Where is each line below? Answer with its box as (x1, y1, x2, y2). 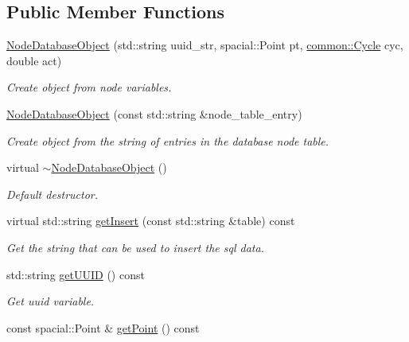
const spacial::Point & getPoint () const (6, 319, 200, 336)
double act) (6, 52, 62, 68)
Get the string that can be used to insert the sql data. (6, 239, 264, 255)
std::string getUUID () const (6, 266, 145, 282)
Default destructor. (6, 185, 99, 202)
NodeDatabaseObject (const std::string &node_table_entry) (6, 105, 302, 122)
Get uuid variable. (6, 293, 95, 309)
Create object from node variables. (6, 79, 172, 95)
